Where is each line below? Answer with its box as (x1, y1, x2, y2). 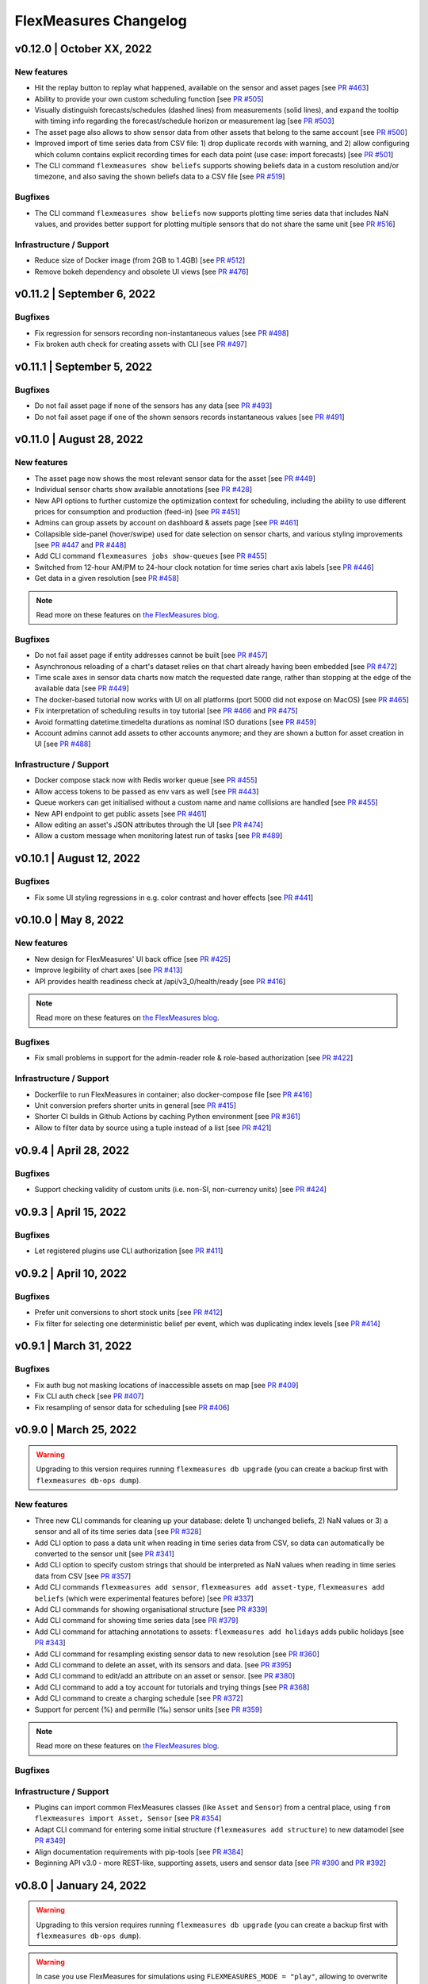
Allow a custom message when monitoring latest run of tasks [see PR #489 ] (34, 831, 283, 840)
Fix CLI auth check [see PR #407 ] (34, 1391, 144, 1401)
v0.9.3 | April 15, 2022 (14, 1205, 127, 1218)
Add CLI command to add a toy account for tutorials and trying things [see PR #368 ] (34, 1682, 310, 1692)
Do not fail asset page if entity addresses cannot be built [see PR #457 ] (34, 651, 269, 660)
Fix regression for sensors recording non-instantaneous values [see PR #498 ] (34, 328, 289, 337)
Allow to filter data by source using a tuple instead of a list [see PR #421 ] (34, 1123, 272, 1132)
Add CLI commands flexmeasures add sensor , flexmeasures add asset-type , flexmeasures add (34, 1582, 384, 1592)
